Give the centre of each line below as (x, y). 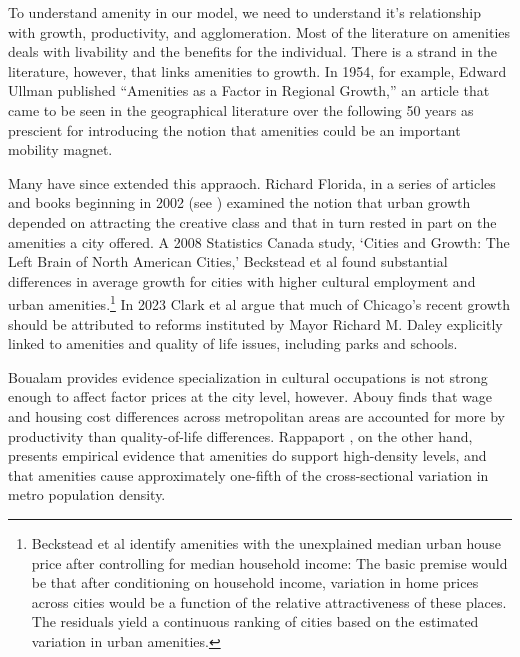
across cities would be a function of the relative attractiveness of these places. (269, 601)
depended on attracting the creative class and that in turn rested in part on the (252, 221)
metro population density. (87, 494)
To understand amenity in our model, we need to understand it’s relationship (245, 12)
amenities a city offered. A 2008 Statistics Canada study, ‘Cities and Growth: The (259, 241)
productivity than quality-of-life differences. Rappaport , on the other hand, (240, 435)
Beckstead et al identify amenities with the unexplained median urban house (266, 542)
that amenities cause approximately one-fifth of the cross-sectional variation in (248, 474)
